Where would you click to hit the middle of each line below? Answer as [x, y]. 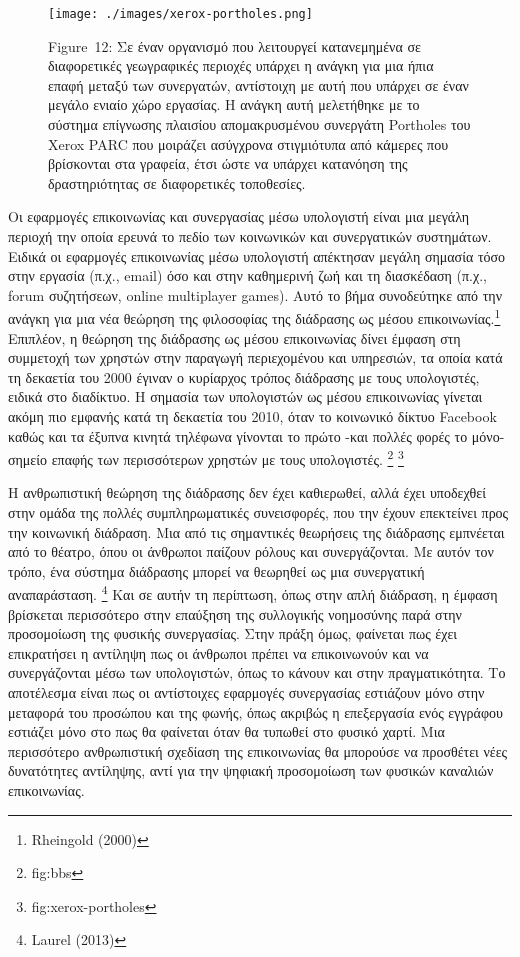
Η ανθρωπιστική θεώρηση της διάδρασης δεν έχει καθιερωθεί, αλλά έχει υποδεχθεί [247, 492]
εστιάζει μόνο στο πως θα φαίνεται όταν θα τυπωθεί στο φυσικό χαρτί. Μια [226, 731]
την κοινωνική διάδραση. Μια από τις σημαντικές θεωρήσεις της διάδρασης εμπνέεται [256, 531]
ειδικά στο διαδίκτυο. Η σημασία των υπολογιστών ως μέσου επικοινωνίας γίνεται [245, 396]
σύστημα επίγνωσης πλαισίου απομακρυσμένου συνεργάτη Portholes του [259, 124]
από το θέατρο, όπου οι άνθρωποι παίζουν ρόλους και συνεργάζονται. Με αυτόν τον [251, 551]
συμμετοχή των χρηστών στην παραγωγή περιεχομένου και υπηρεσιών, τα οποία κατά [255, 357]
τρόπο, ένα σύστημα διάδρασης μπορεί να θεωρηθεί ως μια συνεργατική [216, 570]
